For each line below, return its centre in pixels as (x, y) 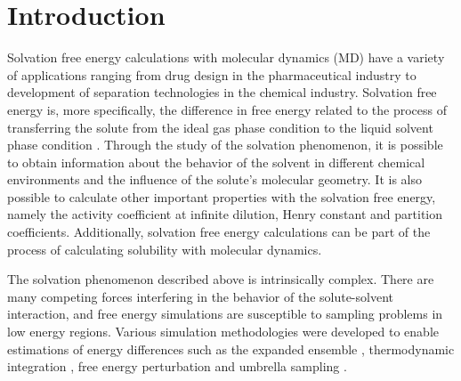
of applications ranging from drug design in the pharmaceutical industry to (212, 74)
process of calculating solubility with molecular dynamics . (165, 249)
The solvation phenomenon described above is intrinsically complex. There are (221, 279)
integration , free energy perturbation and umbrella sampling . (177, 366)
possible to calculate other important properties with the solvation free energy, (222, 196)
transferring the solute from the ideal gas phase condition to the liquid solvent (220, 127)
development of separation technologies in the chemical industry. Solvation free (222, 92)
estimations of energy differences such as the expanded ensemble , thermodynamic (231, 349)
